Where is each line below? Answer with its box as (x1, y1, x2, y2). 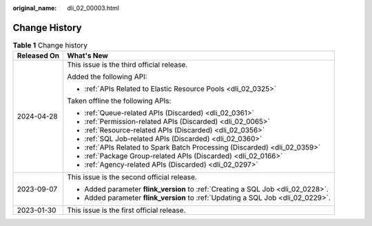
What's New (67, 51, 108, 61)
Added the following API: (67, 72, 147, 82)
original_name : (12, 4, 57, 12)
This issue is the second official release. (67, 172, 198, 182)
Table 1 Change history (12, 41, 87, 50)
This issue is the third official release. (67, 60, 188, 70)
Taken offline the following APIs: (67, 96, 172, 106)
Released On (17, 51, 60, 61)
